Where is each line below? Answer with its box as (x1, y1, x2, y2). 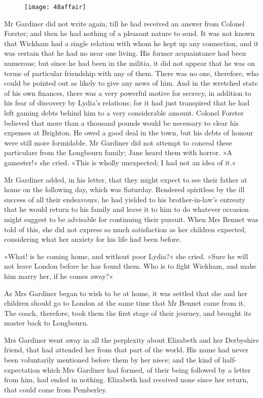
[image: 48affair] (24, 4, 86, 11)
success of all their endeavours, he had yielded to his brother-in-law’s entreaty (4, 194, 246, 204)
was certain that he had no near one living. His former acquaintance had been (4, 48, 246, 58)
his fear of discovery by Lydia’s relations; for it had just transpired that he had (4, 97, 250, 108)
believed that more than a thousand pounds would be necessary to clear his (4, 117, 239, 128)
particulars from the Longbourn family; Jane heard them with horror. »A (4, 147, 233, 158)
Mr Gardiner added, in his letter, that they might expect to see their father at (4, 174, 247, 185)
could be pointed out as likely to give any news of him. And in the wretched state (4, 78, 258, 88)
